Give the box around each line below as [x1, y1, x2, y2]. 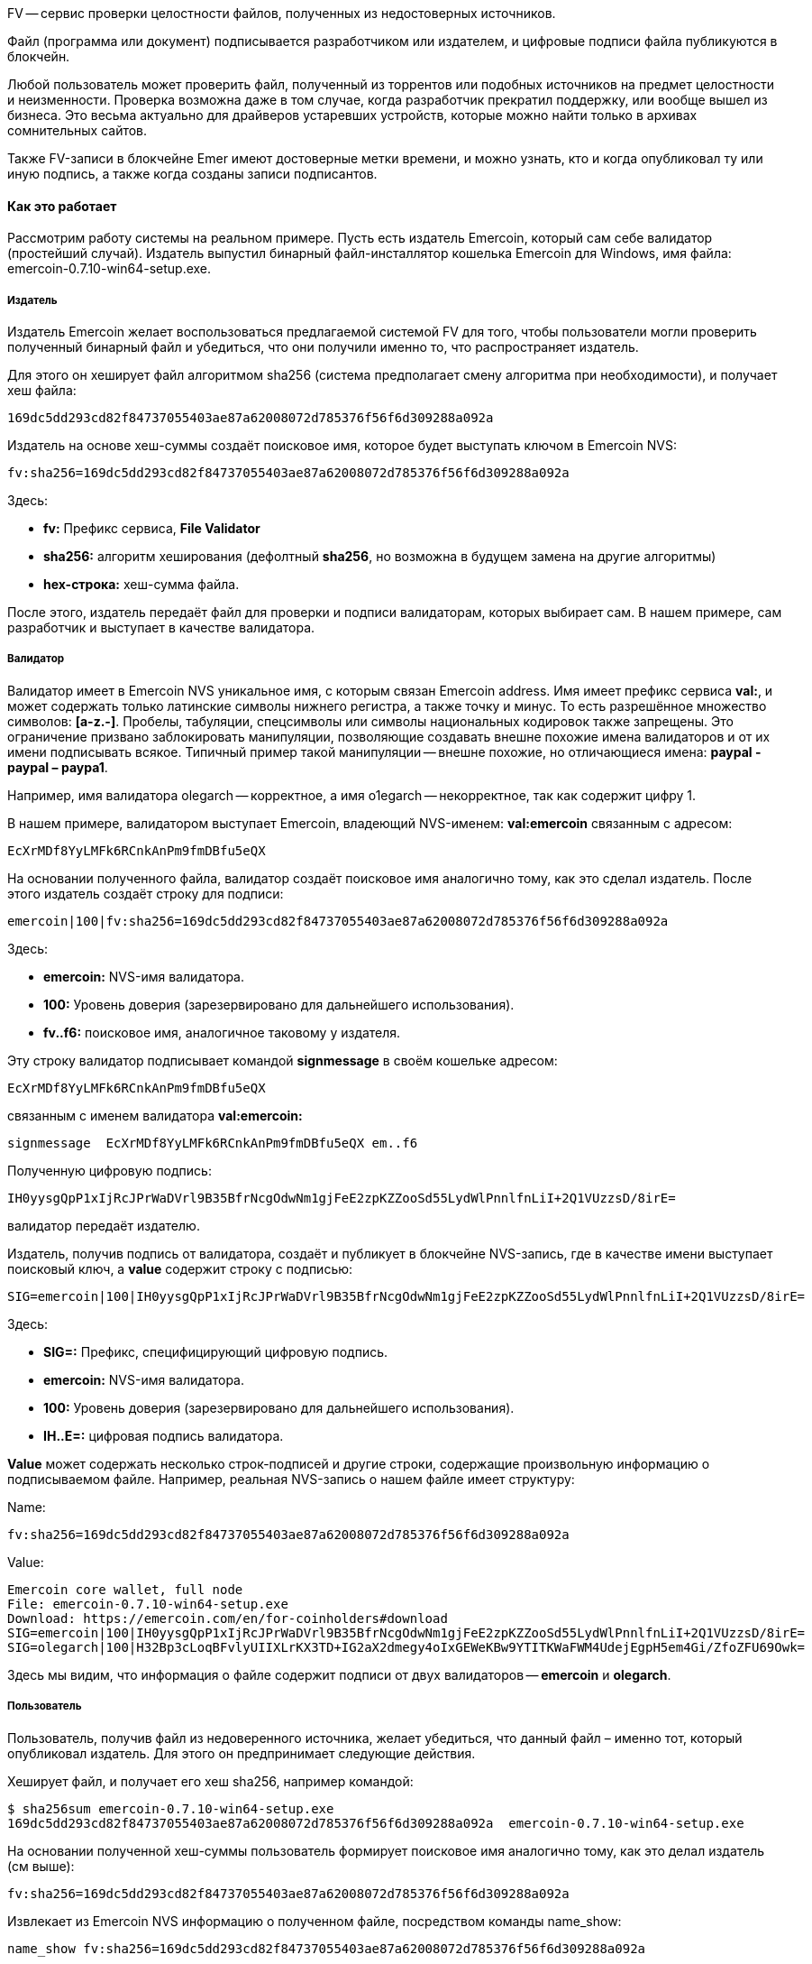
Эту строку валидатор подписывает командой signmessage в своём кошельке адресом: [7, 1052, 558, 1068]
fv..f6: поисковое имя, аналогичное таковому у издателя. [43, 1024, 401, 1040]
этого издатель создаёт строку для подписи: [7, 885, 284, 901]
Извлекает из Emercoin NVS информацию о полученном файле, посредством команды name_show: [7, 1913, 622, 1929]
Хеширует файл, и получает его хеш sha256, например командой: [7, 1773, 414, 1789]
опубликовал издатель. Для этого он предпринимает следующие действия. [7, 1745, 476, 1761]
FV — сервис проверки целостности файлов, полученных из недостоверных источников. [7, 5, 556, 21]
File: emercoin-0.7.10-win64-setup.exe [7, 1596, 288, 1611]
